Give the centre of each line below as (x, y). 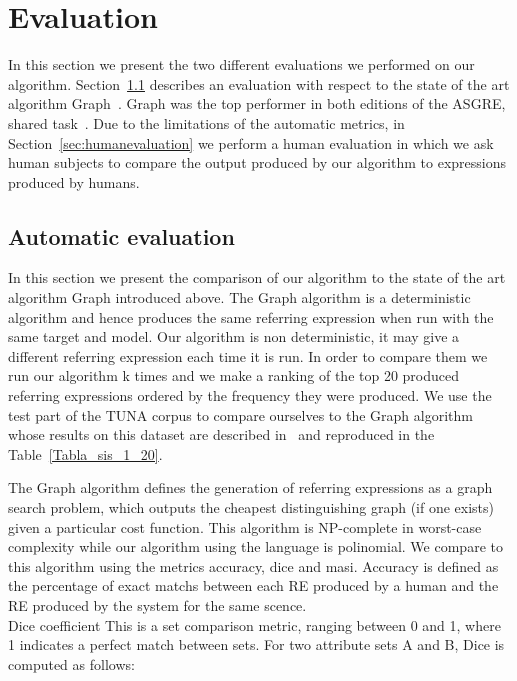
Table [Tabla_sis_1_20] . (85, 453)
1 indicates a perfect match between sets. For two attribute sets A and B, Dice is (256, 644)
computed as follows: (71, 663)
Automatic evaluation (121, 235)
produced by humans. (74, 181)
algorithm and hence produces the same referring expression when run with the (251, 316)
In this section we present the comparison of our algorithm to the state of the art (257, 277)
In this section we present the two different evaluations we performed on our (241, 64)
